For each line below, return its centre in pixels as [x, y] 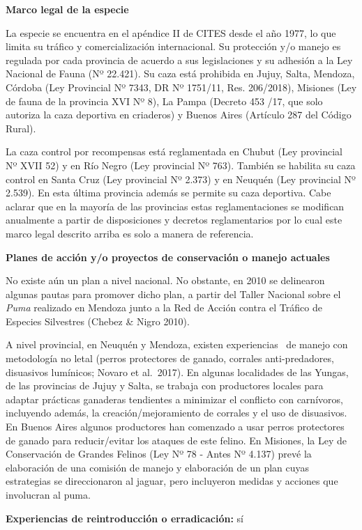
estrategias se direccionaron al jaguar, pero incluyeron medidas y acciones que [172, 481]
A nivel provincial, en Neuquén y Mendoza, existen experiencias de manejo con [177, 344]
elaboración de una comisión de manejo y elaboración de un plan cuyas [158, 467]
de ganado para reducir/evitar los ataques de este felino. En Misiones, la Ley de [176, 440]
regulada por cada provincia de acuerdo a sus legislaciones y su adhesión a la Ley [179, 60]
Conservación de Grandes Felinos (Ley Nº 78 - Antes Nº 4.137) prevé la [159, 454]
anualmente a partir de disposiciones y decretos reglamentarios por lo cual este [174, 220]
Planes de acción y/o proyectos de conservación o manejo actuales [168, 257]
